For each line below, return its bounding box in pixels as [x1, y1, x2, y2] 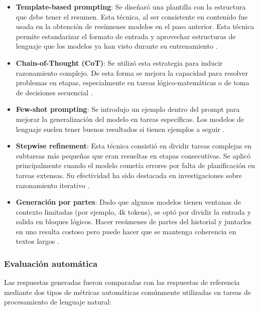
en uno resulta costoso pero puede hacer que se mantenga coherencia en [16, 226, 236, 236]
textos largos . [16, 236, 59, 246]
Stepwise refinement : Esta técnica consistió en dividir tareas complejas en [16, 140, 251, 151]
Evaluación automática [4, 257, 98, 269]
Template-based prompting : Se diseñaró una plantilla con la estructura [16, 2, 246, 12]
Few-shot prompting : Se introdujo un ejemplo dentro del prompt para [16, 104, 240, 114]
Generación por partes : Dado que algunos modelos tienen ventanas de [16, 197, 241, 207]
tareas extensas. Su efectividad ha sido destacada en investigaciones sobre [16, 170, 242, 180]
